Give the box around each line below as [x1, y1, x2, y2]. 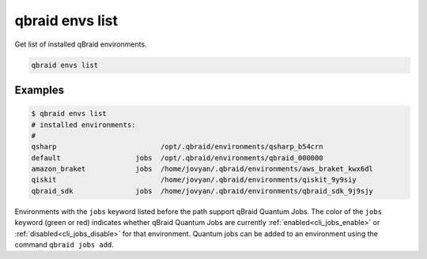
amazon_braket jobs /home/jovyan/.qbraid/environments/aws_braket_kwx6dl [31, 164, 373, 174]
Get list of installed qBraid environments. [14, 39, 147, 49]
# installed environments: [31, 120, 136, 129]
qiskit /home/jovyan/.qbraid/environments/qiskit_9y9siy [31, 175, 357, 185]
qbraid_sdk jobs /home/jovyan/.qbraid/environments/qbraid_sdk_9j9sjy [31, 186, 373, 195]
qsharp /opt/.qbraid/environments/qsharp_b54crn [31, 142, 323, 152]
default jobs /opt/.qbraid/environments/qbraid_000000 [31, 153, 323, 162]
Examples [14, 83, 65, 96]
